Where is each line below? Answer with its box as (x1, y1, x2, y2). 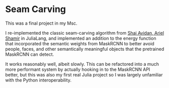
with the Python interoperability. (5, 77, 72, 83)
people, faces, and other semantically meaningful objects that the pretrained (5, 46, 164, 52)
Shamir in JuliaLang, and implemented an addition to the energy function (5, 35, 156, 41)
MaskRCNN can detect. (5, 51, 54, 57)
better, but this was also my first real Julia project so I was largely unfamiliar (5, 71, 163, 77)
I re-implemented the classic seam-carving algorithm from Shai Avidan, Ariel (5, 30, 164, 36)
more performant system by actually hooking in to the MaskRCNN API (5, 66, 150, 72)
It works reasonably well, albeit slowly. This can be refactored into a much (5, 61, 159, 67)
